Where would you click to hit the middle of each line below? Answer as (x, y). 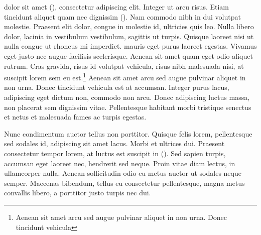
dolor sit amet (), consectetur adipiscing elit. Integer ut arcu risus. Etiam (116, 7)
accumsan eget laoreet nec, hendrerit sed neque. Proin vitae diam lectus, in (120, 163)
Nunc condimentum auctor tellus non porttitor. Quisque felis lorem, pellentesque (128, 133)
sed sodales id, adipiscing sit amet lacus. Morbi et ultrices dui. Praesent (114, 143)
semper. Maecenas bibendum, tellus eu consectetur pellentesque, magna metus (124, 183)
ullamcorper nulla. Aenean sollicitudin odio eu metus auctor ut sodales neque (123, 173)
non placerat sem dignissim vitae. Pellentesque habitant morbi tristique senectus (128, 107)
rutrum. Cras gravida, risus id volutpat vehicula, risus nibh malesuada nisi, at (124, 66)
